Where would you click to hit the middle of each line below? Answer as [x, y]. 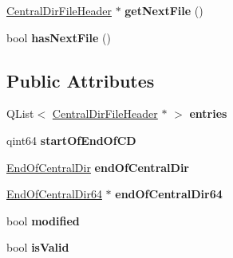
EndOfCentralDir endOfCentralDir [98, 167]
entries [208, 113]
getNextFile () [164, 10]
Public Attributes [81, 80]
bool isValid [38, 247]
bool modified [43, 220]
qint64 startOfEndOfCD [71, 140]
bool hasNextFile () [59, 37]
